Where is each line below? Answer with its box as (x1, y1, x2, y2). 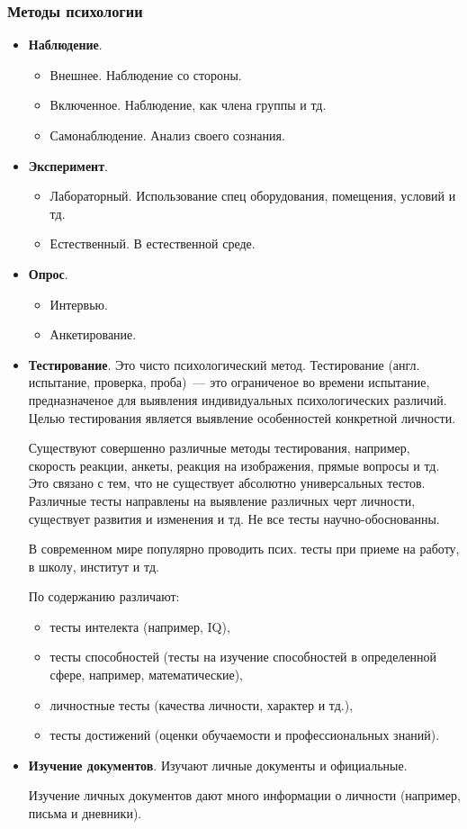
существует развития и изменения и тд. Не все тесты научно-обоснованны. (28, 509, 440, 527)
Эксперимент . (28, 156, 108, 175)
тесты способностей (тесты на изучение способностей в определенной (49, 647, 437, 666)
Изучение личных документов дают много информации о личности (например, (28, 786, 461, 805)
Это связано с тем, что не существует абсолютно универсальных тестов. (28, 473, 426, 492)
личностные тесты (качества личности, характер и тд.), (49, 695, 354, 714)
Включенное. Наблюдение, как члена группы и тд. (49, 95, 327, 114)
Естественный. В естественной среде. (49, 234, 256, 253)
